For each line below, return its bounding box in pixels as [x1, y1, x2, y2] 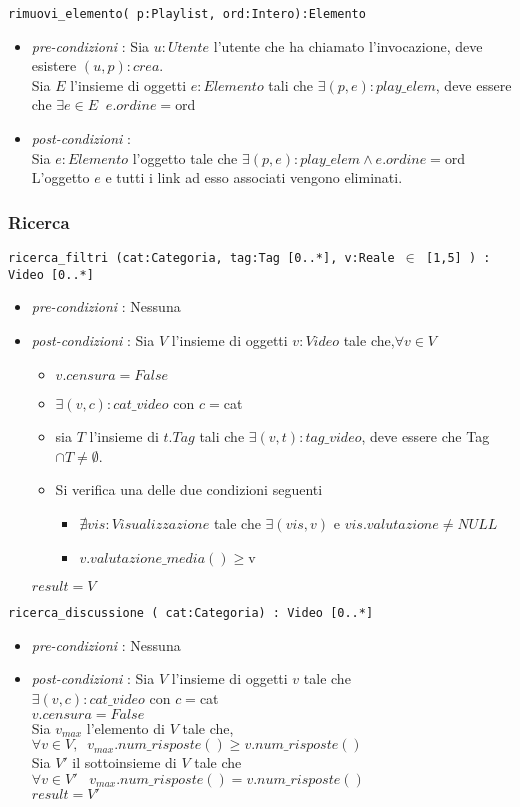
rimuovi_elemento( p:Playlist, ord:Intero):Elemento [8, 7, 366, 21]
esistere [31, 55, 77, 76]
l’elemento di [86, 717, 165, 738]
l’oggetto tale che [132, 147, 238, 168]
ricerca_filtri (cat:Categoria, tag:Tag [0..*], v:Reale [8, 251, 395, 266]
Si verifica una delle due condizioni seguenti [55, 479, 323, 500]
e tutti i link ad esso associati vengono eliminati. [105, 167, 403, 188]
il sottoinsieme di [72, 752, 177, 773]
